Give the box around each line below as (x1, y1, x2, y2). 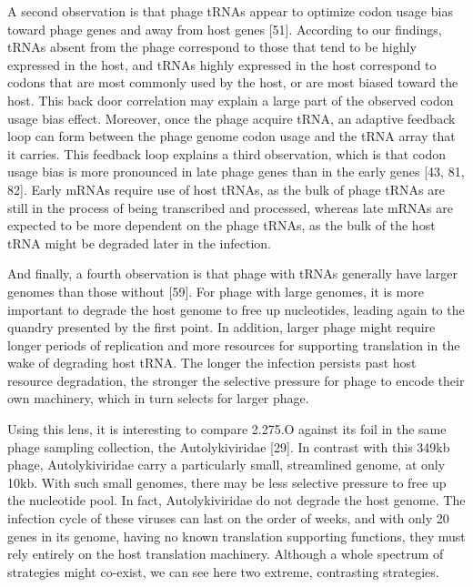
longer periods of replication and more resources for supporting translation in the (7, 335, 460, 354)
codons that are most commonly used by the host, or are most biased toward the (7, 73, 458, 92)
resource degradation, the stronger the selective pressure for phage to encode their (7, 370, 465, 390)
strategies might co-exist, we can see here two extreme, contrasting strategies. (7, 562, 439, 581)
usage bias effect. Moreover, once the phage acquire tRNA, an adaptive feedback (7, 108, 456, 127)
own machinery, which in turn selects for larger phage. (7, 389, 309, 408)
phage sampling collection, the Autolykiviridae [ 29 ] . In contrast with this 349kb (7, 437, 450, 456)
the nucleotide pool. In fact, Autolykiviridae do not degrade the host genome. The (7, 491, 466, 510)
